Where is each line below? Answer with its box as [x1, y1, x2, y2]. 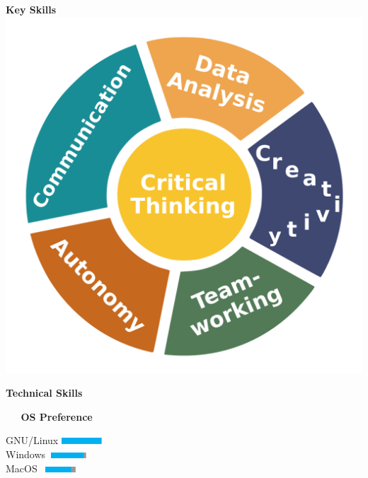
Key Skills [6, 2, 57, 16]
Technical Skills [6, 385, 83, 400]
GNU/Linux [6, 433, 59, 448]
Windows [6, 446, 46, 461]
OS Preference [21, 409, 93, 424]
